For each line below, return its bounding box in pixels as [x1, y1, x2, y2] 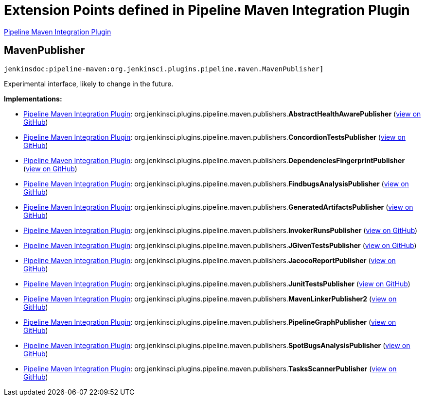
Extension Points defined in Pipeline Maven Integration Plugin [4, 2, 410, 18]
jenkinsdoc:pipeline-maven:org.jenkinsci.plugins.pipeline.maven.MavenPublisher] [4, 65, 324, 73]
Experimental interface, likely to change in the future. [4, 79, 174, 88]
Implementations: [4, 94, 62, 103]
